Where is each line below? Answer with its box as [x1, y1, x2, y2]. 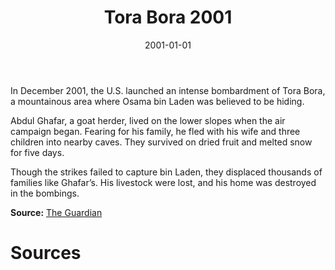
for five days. [10, 146, 65, 158]
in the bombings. [10, 187, 80, 199]
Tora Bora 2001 [103, 6, 233, 29]
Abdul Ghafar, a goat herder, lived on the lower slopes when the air [10, 114, 286, 126]
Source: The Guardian [10, 206, 103, 218]
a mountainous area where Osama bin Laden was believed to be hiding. [10, 95, 305, 107]
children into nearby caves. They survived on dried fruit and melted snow [10, 136, 313, 148]
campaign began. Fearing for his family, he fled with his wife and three [10, 125, 301, 137]
